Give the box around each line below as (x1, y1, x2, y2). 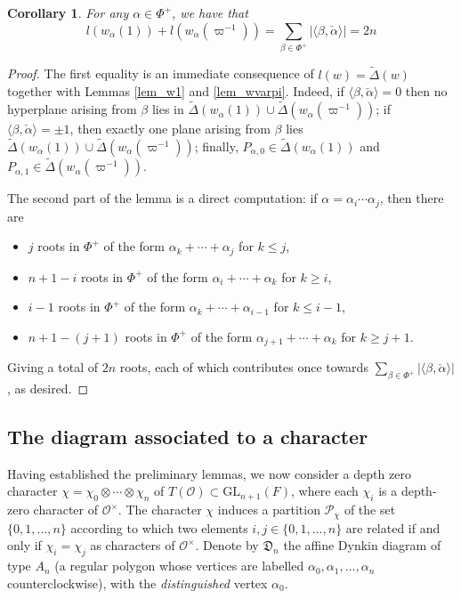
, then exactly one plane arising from (69, 119, 271, 138)
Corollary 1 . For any (7, 4, 129, 21)
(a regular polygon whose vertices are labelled (54, 556, 304, 575)
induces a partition (217, 500, 320, 519)
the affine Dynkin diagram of (283, 536, 441, 554)
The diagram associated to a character (7, 423, 368, 450)
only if (7, 536, 42, 554)
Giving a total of (7, 358, 99, 376)
